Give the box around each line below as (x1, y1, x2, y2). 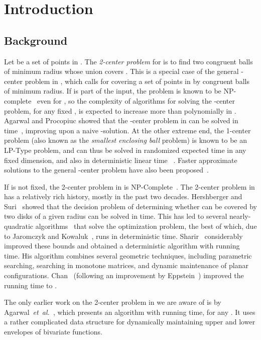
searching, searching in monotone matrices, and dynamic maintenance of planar (4, 260, 248, 271)
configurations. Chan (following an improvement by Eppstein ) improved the (4, 270, 244, 281)
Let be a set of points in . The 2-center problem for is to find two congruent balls (4, 56, 253, 66)
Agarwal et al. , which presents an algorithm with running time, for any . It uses (4, 306, 255, 317)
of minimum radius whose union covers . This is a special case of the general (4, 66, 239, 76)
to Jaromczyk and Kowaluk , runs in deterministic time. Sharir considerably (4, 230, 243, 241)
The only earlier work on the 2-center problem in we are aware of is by (4, 297, 221, 307)
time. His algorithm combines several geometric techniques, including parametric (4, 250, 252, 261)
